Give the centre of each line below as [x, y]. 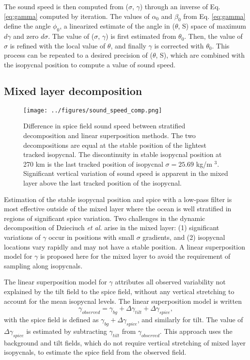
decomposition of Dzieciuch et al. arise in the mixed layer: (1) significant [112, 227]
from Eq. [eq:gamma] [214, 16]
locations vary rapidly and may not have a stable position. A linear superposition [125, 246]
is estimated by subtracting [67, 331]
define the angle [27, 26]
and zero [26, 36]
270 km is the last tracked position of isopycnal [93, 164]
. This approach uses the [196, 331]
